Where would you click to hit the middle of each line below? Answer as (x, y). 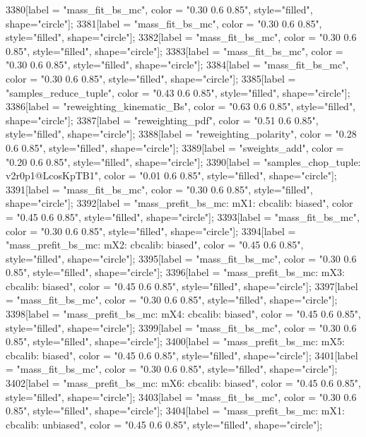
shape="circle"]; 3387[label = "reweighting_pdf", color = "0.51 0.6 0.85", (162, 120)
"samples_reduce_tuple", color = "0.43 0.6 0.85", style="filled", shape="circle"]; (178, 92)
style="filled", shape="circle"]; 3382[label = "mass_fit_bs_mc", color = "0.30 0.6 (181, 37)
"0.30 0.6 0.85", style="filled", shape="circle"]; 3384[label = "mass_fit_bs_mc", (177, 65)
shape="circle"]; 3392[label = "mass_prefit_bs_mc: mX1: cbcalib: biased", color (179, 203)
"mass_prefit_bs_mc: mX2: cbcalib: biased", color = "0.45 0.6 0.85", (155, 245)
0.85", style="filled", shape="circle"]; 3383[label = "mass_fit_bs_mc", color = (175, 50)
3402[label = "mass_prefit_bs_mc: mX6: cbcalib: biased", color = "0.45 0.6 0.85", (183, 383)
